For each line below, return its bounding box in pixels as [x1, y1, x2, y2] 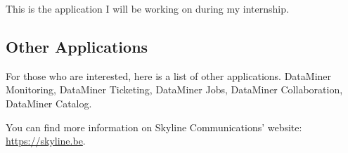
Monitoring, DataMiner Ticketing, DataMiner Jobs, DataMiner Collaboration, [6, 82, 343, 97]
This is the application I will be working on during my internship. [6, 1, 289, 15]
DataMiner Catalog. [6, 95, 92, 110]
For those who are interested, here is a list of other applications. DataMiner [6, 68, 332, 83]
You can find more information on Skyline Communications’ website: [6, 119, 302, 134]
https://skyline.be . [6, 133, 86, 148]
